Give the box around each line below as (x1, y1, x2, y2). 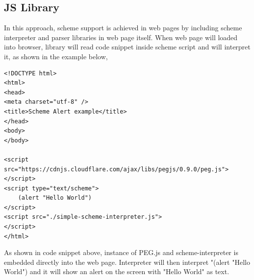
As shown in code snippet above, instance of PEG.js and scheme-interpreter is (4, 247, 238, 257)
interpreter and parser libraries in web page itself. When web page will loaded (4, 32, 238, 42)
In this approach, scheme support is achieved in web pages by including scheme (4, 23, 242, 33)
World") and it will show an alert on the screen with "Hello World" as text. (4, 266, 229, 277)
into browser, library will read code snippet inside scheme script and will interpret (4, 42, 251, 52)
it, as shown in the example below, (4, 51, 108, 61)
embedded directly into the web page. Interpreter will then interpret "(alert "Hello (4, 257, 250, 267)
